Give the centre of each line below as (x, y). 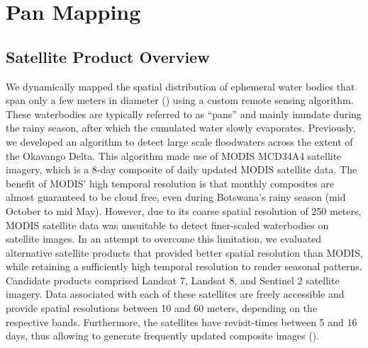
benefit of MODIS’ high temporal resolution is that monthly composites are (170, 183)
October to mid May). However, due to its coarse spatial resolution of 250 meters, (184, 210)
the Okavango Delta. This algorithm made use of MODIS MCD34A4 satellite (174, 155)
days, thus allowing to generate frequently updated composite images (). (163, 336)
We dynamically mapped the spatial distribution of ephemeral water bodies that (180, 86)
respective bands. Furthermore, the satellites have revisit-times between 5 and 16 (182, 321)
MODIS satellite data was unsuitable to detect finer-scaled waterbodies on (167, 225)
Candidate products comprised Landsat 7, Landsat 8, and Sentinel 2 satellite (173, 280)
